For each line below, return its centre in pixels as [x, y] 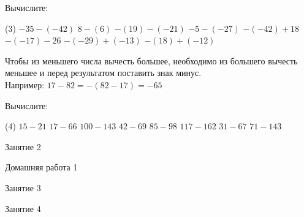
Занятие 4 [23, 208]
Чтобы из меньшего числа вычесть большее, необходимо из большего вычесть [151, 60]
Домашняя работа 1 [41, 167]
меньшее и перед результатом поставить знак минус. [103, 73]
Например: [25, 84]
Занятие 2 [23, 146]
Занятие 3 [23, 187]
